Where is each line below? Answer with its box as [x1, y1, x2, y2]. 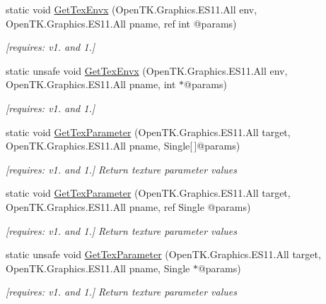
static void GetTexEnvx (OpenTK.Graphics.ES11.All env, [6, 2, 257, 16]
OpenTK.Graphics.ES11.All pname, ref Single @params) [6, 199, 251, 214]
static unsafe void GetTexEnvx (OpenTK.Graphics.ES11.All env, [6, 63, 288, 78]
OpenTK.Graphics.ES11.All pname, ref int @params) [6, 16, 237, 30]
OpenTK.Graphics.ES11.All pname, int [6, 77, 176, 92]
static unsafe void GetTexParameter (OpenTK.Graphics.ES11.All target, [6, 247, 321, 262]
